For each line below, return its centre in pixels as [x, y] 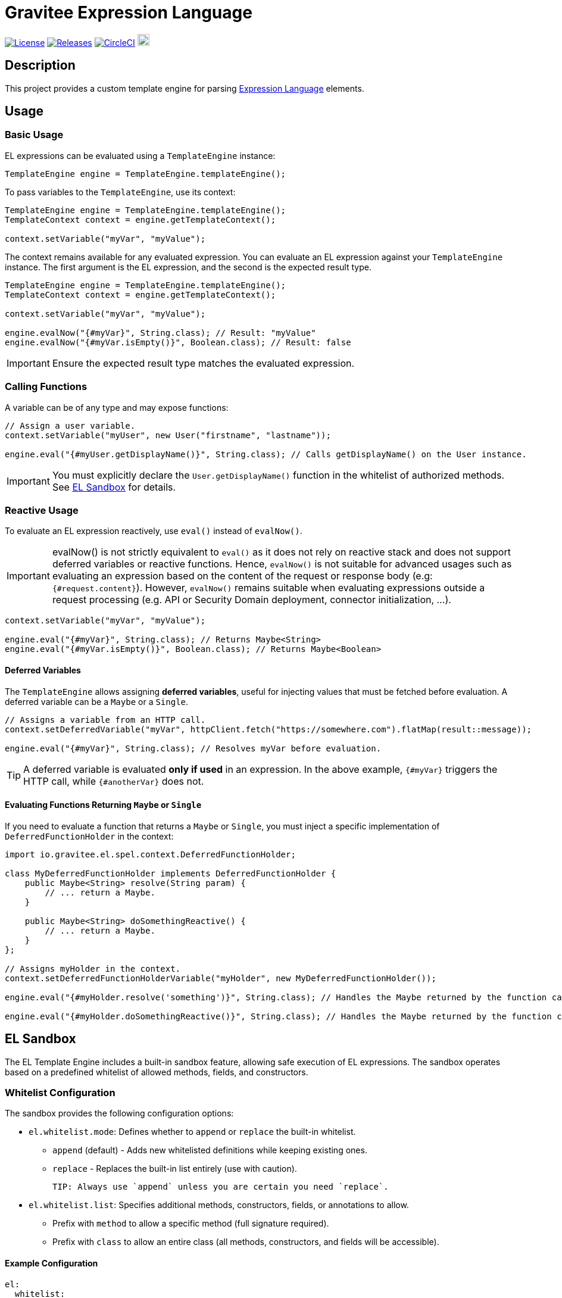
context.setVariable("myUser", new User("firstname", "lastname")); [168, 435]
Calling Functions [46, 387]
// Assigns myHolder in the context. [93, 968]
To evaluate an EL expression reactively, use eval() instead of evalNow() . [154, 531]
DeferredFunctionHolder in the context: [89, 836]
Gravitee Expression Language [129, 13]
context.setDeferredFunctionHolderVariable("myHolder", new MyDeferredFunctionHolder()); [221, 978]
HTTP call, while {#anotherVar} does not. [114, 781]
